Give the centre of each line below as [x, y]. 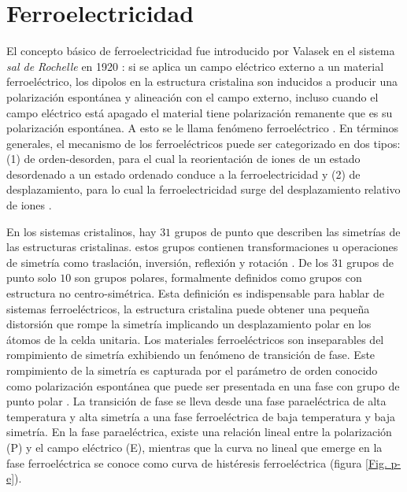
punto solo [31, 277]
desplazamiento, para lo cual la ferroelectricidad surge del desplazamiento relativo [203, 189]
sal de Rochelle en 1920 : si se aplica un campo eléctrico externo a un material [195, 66]
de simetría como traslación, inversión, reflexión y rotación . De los [168, 262]
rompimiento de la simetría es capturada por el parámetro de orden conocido [192, 370]
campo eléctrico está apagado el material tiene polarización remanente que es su [200, 112]
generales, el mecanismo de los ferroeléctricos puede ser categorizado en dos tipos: [203, 143]
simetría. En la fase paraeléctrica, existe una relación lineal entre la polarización [199, 432]
